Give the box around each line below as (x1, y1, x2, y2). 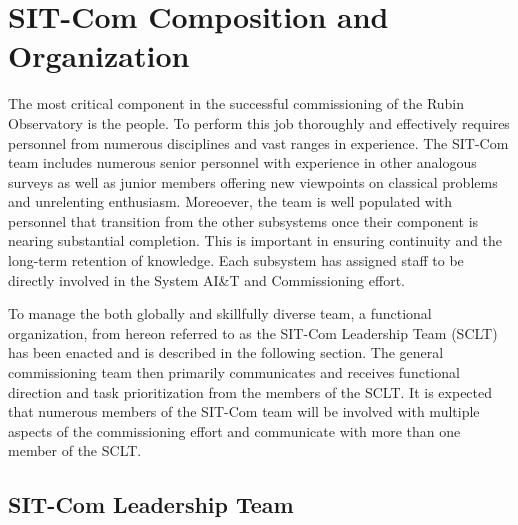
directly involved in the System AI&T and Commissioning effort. (8, 269, 405, 290)
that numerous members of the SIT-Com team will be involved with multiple (8, 401, 480, 422)
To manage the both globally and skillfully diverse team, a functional (8, 303, 432, 324)
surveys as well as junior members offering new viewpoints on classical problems (8, 171, 498, 192)
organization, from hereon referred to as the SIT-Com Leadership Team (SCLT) (8, 322, 498, 343)
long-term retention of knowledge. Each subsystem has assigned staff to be (8, 250, 464, 271)
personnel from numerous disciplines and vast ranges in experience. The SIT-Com (8, 132, 509, 153)
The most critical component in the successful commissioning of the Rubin (8, 93, 465, 114)
